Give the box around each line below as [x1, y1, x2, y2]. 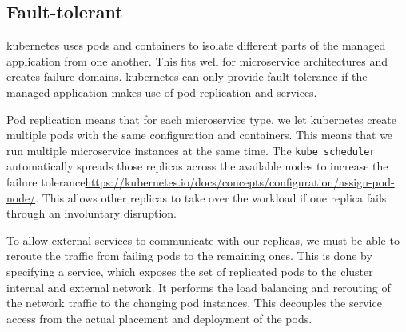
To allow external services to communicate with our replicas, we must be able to [6, 231, 400, 248]
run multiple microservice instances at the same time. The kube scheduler [6, 142, 376, 158]
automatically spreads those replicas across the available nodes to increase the [6, 158, 388, 174]
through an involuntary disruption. [6, 205, 177, 222]
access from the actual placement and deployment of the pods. [6, 310, 312, 326]
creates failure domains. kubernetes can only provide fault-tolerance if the [6, 68, 368, 85]
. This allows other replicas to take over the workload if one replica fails [35, 189, 387, 206]
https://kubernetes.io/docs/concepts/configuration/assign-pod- [85, 174, 395, 190]
